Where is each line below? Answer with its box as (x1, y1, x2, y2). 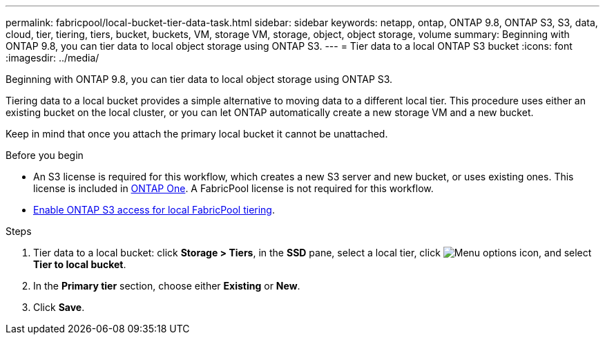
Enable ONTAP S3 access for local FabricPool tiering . (33, 204, 276, 216)
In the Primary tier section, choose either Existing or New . (33, 280, 300, 292)
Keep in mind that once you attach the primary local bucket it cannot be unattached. (6, 128, 388, 140)
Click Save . (33, 301, 85, 313)
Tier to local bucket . (33, 258, 126, 270)
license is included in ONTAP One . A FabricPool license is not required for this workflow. (33, 182, 434, 194)
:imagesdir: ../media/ (6, 52, 99, 64)
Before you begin (6, 149, 84, 161)
